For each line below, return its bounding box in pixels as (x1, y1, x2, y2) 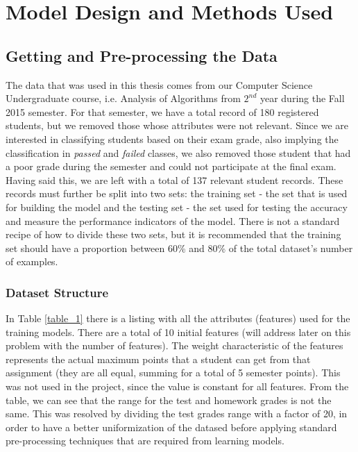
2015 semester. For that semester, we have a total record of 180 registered (6, 104, 319, 119)
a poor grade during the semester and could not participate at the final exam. (6, 159, 336, 174)
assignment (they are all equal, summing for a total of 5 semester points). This (6, 365, 341, 380)
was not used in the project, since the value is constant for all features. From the (6, 379, 349, 394)
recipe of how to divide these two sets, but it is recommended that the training (6, 227, 341, 242)
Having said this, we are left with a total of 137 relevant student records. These (6, 172, 343, 187)
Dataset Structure (6, 283, 109, 301)
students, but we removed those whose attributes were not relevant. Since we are (6, 118, 349, 133)
